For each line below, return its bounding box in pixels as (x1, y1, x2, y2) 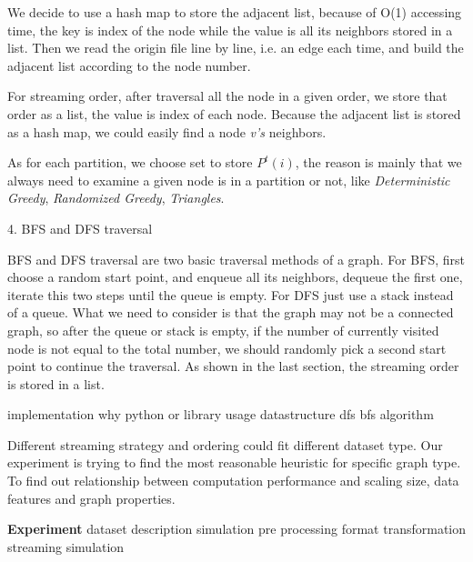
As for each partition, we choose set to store (7, 153, 253, 172)
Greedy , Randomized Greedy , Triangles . (7, 188, 225, 207)
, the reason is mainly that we (295, 153, 462, 172)
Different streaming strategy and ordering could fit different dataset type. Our (7, 435, 443, 454)
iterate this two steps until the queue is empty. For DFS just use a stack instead (7, 285, 454, 304)
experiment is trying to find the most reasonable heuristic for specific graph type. (7, 453, 461, 472)
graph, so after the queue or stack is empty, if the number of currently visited (7, 320, 439, 339)
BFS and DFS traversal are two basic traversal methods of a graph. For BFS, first (7, 249, 465, 268)
